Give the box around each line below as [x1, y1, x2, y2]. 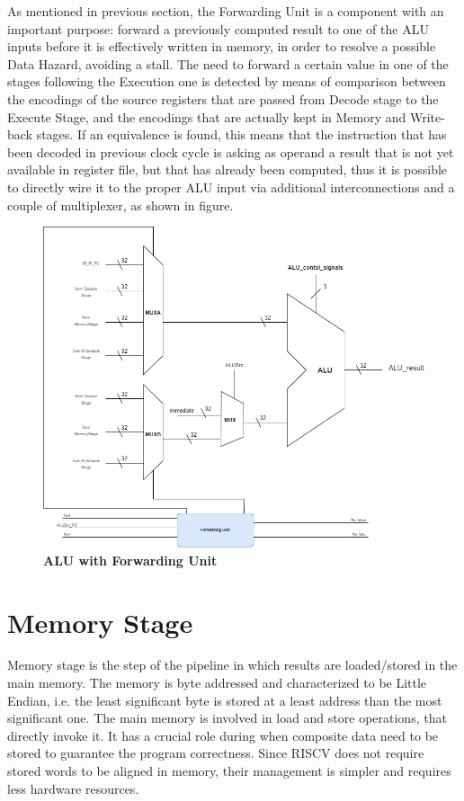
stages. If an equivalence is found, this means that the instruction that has [36, 125, 447, 144]
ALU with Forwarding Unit [43, 550, 218, 569]
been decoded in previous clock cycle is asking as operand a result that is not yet [7, 142, 454, 161]
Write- [409, 107, 445, 126]
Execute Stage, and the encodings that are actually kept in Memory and [7, 107, 406, 126]
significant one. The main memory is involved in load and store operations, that [7, 708, 447, 727]
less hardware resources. [7, 779, 139, 797]
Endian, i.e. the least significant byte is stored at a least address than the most [7, 690, 442, 709]
